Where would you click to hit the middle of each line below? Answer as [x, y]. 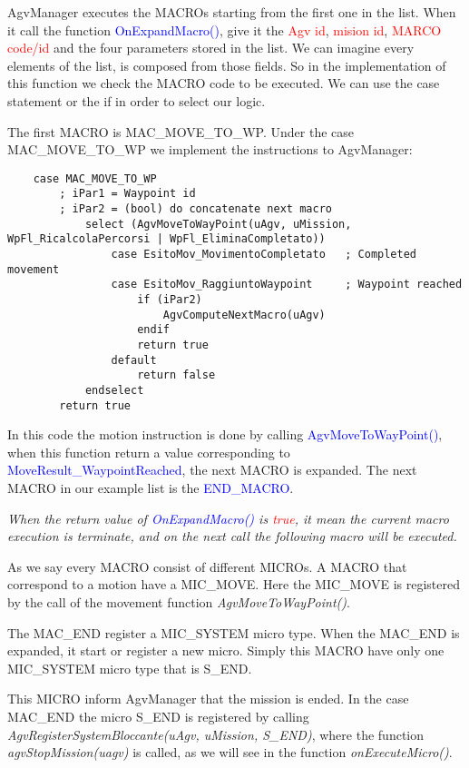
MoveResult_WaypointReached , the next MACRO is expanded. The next [212, 470]
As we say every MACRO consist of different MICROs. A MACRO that [207, 566]
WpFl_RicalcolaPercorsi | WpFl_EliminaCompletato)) [166, 239]
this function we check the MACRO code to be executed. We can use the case [224, 83]
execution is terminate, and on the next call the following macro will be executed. [232, 536]
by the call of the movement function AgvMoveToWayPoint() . [179, 602]
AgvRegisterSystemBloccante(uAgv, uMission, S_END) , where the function [215, 734]
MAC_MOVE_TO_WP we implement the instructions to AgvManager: [210, 149]
